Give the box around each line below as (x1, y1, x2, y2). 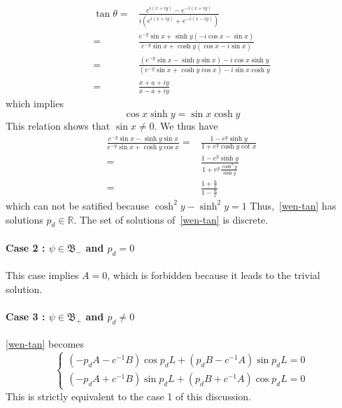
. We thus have (154, 118, 218, 133)
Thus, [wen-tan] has (250, 198, 336, 212)
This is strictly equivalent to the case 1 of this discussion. (6, 388, 252, 403)
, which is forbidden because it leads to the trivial (107, 268, 320, 283)
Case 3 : (6, 309, 45, 324)
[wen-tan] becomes (6, 336, 85, 351)
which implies (6, 95, 64, 110)
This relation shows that (6, 118, 111, 133)
